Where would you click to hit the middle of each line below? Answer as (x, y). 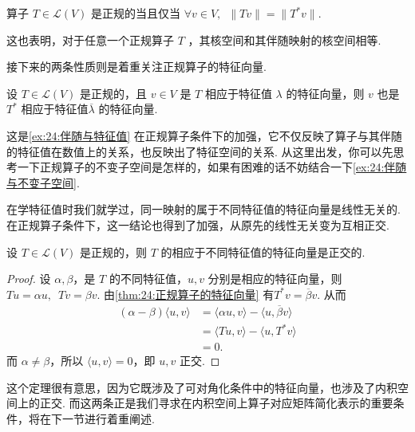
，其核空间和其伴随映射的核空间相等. (285, 39)
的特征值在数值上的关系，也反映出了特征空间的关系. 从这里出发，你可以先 (200, 151)
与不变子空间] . (43, 182)
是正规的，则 (114, 251)
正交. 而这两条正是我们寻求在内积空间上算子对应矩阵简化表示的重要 (216, 403)
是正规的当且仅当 (136, 13)
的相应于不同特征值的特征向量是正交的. (263, 251)
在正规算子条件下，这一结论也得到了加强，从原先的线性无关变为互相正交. (198, 224)
